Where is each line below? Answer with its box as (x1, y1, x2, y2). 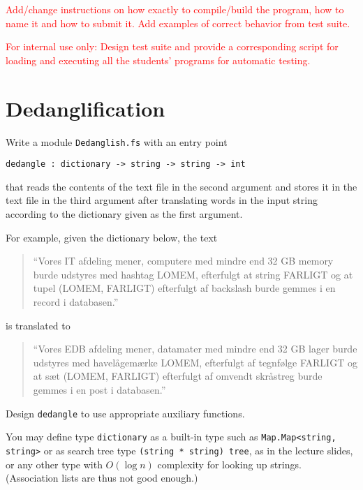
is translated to (6, 318, 71, 332)
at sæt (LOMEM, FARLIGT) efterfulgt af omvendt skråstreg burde (33, 369, 323, 383)
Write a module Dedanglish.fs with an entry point (6, 134, 228, 149)
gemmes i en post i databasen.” (33, 382, 166, 396)
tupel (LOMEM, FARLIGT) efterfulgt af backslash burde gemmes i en (33, 281, 336, 295)
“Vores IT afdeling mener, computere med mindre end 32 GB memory (33, 253, 334, 268)
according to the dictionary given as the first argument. (6, 207, 243, 221)
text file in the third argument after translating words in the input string (6, 193, 318, 207)
